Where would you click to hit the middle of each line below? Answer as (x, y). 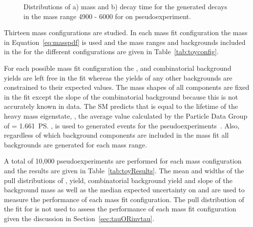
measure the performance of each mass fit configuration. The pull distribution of (124, 199)
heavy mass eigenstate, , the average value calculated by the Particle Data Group (126, 115)
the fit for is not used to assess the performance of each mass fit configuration (120, 209)
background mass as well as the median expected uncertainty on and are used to (124, 190)
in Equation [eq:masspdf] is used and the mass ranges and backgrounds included (125, 42)
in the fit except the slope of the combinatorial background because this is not (121, 96)
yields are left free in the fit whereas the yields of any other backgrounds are (118, 77)
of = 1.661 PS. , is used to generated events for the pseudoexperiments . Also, (122, 125)
